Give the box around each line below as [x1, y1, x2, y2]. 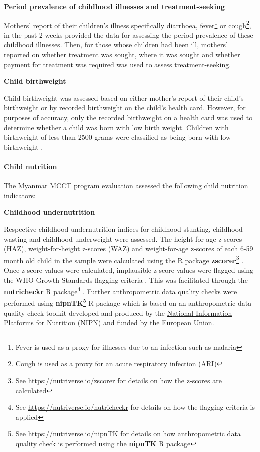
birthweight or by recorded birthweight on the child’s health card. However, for [4, 102, 246, 113]
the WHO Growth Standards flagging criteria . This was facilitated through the [4, 274, 248, 285]
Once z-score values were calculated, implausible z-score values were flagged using [4, 264, 254, 275]
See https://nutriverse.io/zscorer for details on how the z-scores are [15, 375, 222, 386]
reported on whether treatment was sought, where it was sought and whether [4, 49, 240, 60]
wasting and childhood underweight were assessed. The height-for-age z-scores [4, 233, 242, 244]
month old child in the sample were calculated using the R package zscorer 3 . [4, 253, 244, 265]
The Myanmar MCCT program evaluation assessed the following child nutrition [4, 180, 248, 191]
